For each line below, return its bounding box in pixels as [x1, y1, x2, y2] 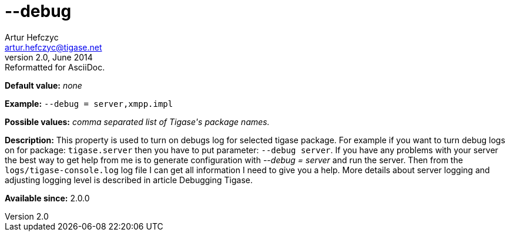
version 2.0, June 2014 [5, 52, 93, 62]
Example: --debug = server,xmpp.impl [5, 98, 173, 109]
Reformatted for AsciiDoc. [5, 62, 105, 72]
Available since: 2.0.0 [5, 193, 90, 203]
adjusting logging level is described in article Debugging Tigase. [5, 174, 253, 185]
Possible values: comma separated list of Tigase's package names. [5, 116, 270, 127]
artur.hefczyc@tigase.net [5, 42, 102, 52]
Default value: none [5, 80, 82, 90]
